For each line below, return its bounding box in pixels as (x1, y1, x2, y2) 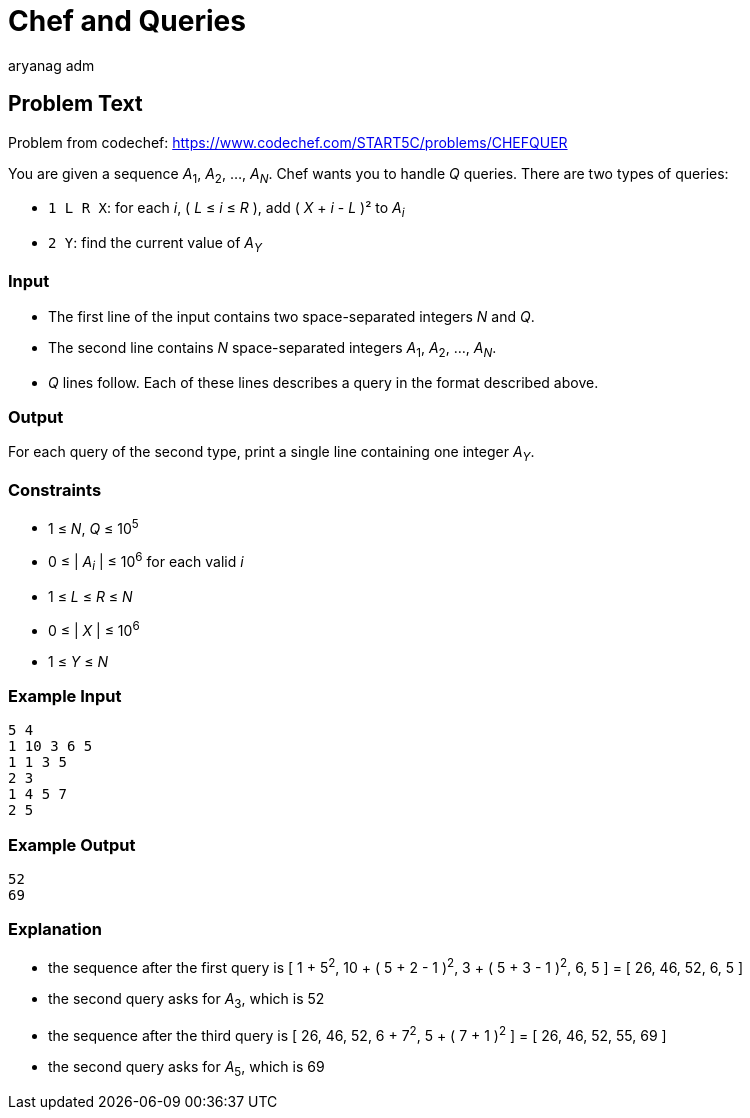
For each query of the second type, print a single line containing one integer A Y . (8, 443, 535, 465)
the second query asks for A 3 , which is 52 (48, 989, 325, 1011)
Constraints (8, 480, 102, 501)
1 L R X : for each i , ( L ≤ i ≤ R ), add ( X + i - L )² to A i (48, 199, 405, 221)
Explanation (8, 919, 102, 940)
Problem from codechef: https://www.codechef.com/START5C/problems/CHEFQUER (8, 133, 568, 151)
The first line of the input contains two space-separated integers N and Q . (48, 307, 535, 325)
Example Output (8, 834, 136, 855)
